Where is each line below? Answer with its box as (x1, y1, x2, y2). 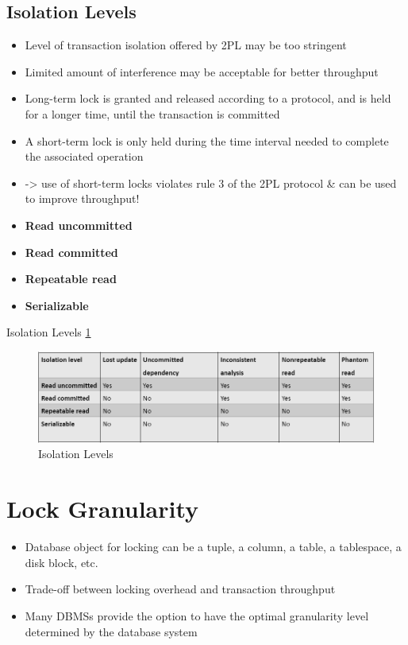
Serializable (25, 297, 89, 313)
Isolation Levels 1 (6, 324, 91, 340)
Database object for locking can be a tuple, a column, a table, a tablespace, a (25, 538, 402, 555)
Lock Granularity (6, 492, 199, 525)
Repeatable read (25, 270, 117, 287)
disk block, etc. (25, 554, 98, 570)
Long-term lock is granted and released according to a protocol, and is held (25, 90, 391, 107)
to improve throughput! (25, 190, 140, 207)
